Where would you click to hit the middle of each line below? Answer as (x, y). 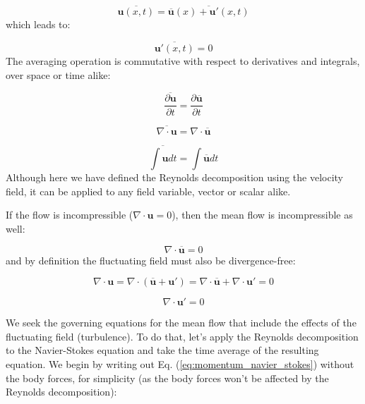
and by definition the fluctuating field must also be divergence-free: (151, 260)
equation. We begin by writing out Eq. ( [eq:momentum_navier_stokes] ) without (180, 363)
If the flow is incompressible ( (70, 215)
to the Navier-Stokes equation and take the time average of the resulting (162, 350)
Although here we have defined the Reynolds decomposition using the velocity (175, 177)
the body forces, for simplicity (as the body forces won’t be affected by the (167, 378)
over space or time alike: (58, 74)
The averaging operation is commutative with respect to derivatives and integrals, (183, 61)
